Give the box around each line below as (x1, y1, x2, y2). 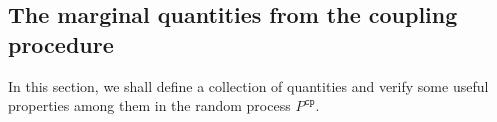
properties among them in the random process (8, 95, 291, 116)
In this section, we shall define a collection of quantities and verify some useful (8, 75, 489, 96)
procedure (8, 28, 114, 59)
